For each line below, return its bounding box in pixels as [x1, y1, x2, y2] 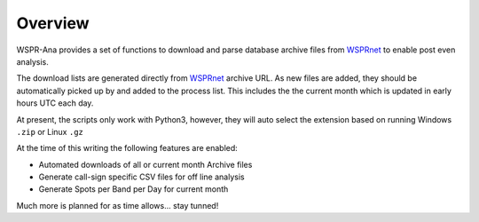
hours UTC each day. [16, 98, 94, 108]
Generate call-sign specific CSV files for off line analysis [38, 171, 245, 182]
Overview [16, 13, 90, 33]
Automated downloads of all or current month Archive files [38, 159, 253, 170]
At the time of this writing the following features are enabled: [16, 143, 239, 154]
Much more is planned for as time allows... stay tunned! [16, 200, 219, 210]
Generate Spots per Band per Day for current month [38, 184, 229, 194]
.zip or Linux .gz [16, 126, 83, 137]
